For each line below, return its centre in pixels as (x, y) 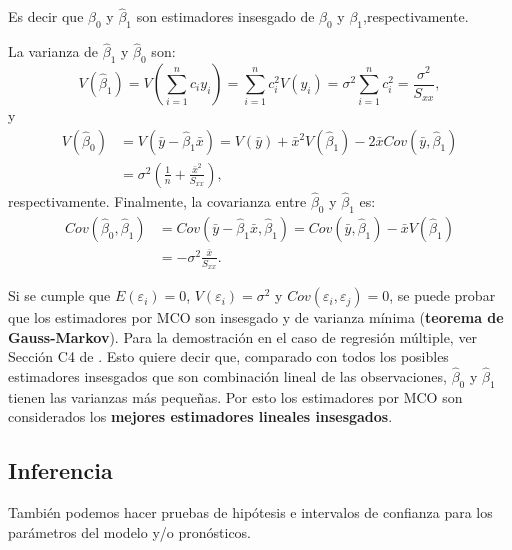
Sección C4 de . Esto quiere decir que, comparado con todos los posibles (228, 356)
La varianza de (53, 51)
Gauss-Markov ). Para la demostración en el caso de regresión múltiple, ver (243, 336)
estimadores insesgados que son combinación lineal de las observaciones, (227, 376)
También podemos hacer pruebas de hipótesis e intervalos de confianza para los (250, 512)
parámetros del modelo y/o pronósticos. (130, 531)
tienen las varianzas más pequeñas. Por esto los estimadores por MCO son (235, 396)
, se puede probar (442, 295)
